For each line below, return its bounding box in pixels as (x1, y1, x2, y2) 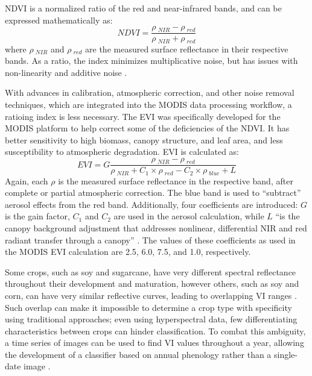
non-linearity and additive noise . (5, 66, 127, 78)
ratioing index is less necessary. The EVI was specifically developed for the (5, 110, 281, 122)
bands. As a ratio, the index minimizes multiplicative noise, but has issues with (5, 54, 298, 67)
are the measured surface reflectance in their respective (85, 42, 288, 55)
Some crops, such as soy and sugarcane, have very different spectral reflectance (5, 265, 296, 278)
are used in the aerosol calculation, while (113, 210, 264, 222)
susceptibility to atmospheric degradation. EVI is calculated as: (5, 145, 239, 158)
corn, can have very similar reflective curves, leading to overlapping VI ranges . (5, 289, 297, 301)
